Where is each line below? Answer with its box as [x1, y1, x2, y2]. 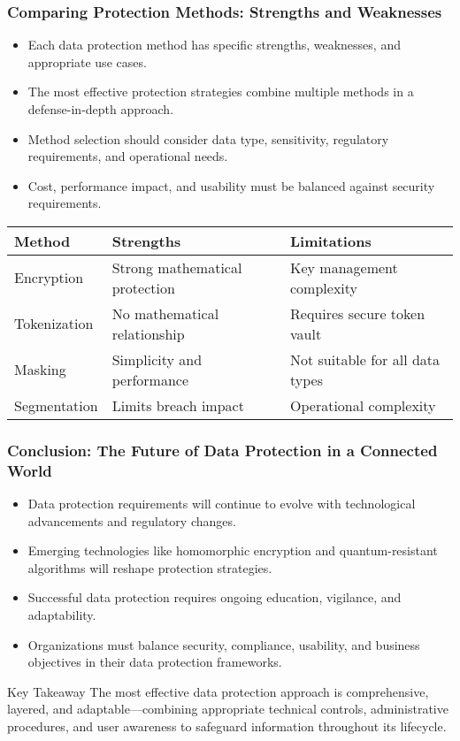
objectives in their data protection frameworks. [27, 653, 282, 671]
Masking [14, 359, 66, 380]
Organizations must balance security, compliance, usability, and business [27, 635, 420, 653]
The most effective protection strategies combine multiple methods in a [27, 82, 414, 101]
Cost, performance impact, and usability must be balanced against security [27, 176, 435, 195]
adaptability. [27, 606, 96, 624]
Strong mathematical [111, 256, 242, 278]
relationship [111, 323, 185, 344]
